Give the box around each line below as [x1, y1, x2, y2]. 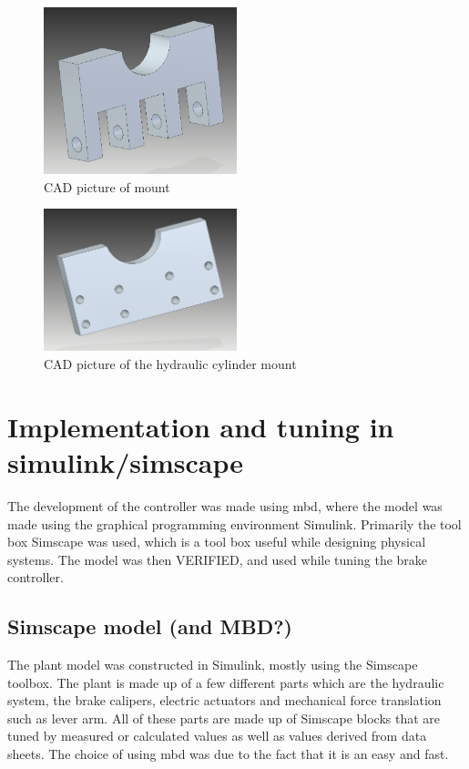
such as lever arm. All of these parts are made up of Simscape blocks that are [7, 708, 441, 727]
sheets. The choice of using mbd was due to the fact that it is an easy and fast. [7, 744, 449, 764]
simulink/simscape [7, 444, 244, 480]
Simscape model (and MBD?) [7, 612, 292, 641]
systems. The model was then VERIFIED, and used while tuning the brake [7, 549, 428, 569]
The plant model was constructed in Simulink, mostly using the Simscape [7, 655, 418, 674]
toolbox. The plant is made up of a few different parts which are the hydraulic [7, 672, 444, 692]
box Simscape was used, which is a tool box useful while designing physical [7, 532, 426, 551]
